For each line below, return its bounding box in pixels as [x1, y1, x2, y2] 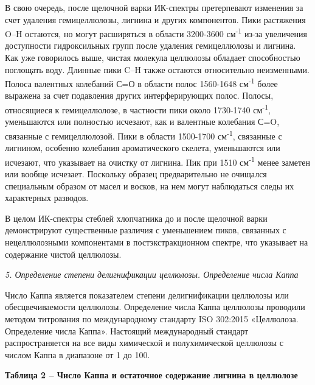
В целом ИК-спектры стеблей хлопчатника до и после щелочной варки [5, 211, 268, 224]
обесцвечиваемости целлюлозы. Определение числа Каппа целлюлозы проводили [5, 300, 305, 313]
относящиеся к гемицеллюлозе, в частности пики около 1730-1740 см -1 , [5, 102, 271, 116]
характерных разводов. [5, 191, 89, 204]
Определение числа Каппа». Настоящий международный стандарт [5, 324, 249, 337]
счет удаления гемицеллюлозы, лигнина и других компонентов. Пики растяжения [5, 13, 306, 26]
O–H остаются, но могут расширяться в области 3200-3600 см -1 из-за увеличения [5, 26, 307, 40]
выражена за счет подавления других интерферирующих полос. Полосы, [5, 89, 274, 102]
